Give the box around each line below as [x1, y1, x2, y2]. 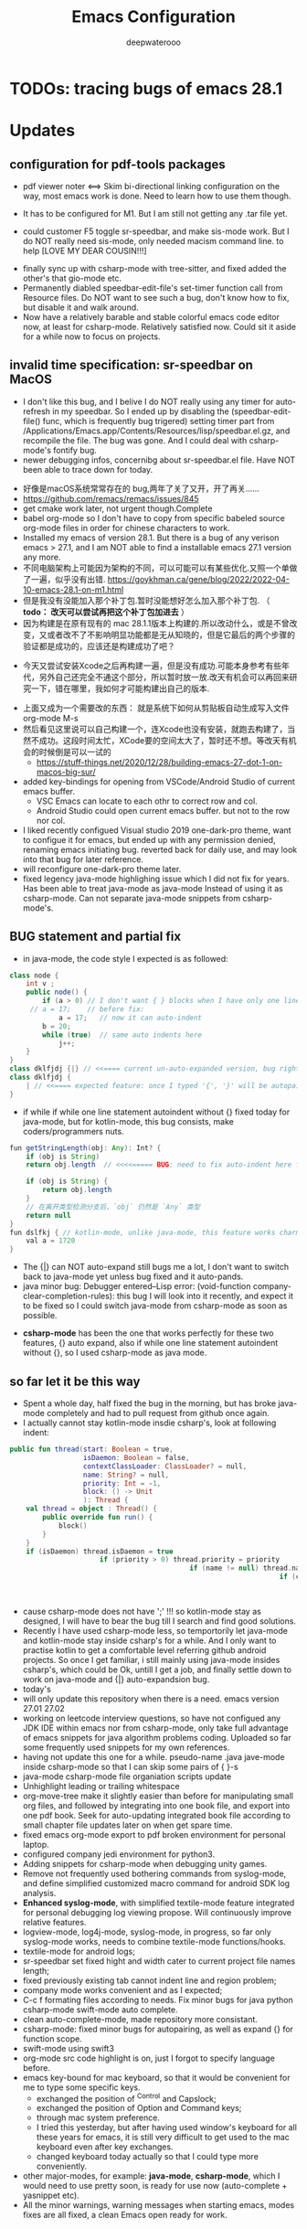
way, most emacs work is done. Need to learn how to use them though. [22, 190, 291, 201]
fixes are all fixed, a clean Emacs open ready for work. [22, 2210, 228, 2221]
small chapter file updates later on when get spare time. [22, 1819, 233, 1830]
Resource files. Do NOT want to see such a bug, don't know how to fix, [22, 292, 290, 303]
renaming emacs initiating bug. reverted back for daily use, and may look [22, 844, 298, 855]
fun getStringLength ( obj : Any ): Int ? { [9, 1143, 162, 1153]
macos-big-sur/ [36, 766, 96, 777]
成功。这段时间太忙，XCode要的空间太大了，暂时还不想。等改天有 [38, 734, 290, 746]
